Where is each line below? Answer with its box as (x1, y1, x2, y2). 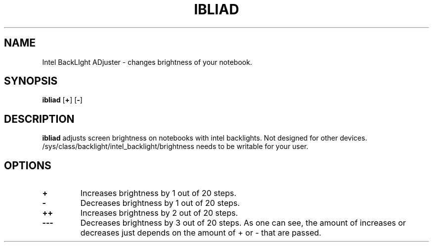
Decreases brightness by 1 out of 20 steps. (80, 198, 240, 208)
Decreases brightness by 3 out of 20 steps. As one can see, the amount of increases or (80, 218, 406, 228)
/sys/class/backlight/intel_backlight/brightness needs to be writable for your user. (42, 142, 308, 151)
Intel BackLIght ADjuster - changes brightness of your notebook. (42, 57, 252, 66)
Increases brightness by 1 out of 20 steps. (80, 188, 236, 198)
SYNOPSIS (4, 75, 58, 88)
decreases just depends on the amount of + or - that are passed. (80, 228, 321, 238)
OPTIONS (4, 159, 51, 172)
